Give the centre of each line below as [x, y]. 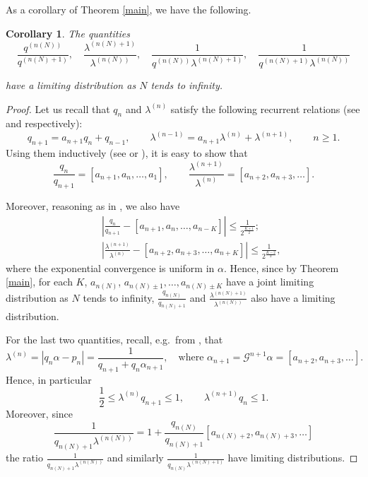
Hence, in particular [49, 379]
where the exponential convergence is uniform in [110, 267]
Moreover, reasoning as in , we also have [93, 206]
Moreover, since [40, 414]
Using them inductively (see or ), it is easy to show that [127, 153]
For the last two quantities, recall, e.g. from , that [114, 340]
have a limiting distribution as [71, 84]
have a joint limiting [270, 282]
